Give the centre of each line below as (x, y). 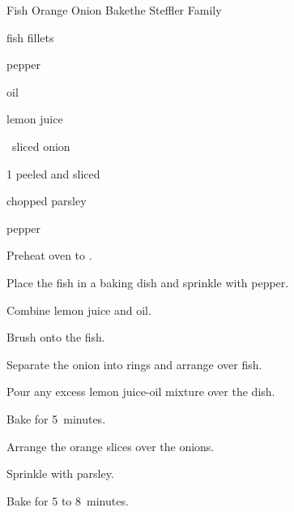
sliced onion (41, 146)
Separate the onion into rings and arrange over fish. (134, 364)
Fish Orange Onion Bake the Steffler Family (114, 10)
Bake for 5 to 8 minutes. (68, 500)
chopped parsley (47, 201)
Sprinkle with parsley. (60, 473)
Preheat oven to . (49, 255)
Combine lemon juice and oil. (79, 310)
